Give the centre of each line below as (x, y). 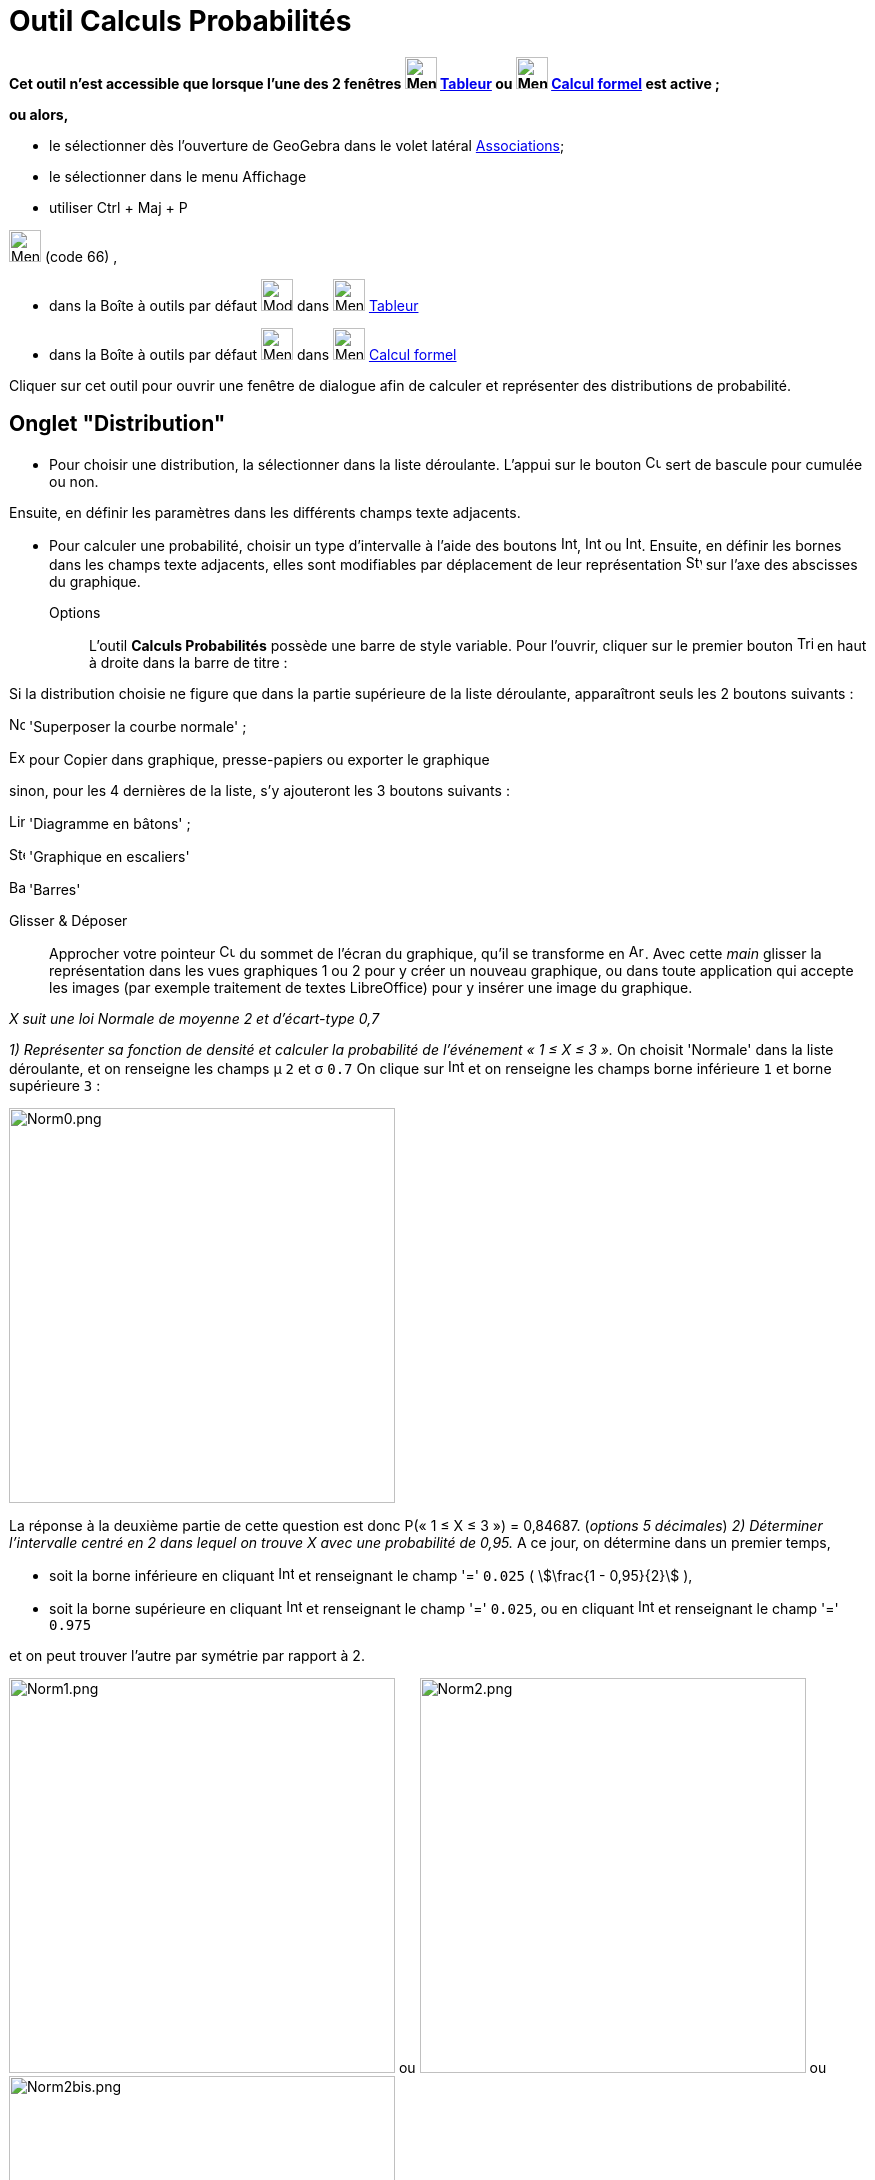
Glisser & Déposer (68, 920)
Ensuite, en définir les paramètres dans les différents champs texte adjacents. (265, 512)
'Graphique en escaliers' (109, 856)
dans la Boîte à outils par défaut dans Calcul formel (253, 354)
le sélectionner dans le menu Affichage (178, 176)
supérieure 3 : (55, 1085)
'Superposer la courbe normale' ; (137, 726)
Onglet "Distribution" (117, 424)
